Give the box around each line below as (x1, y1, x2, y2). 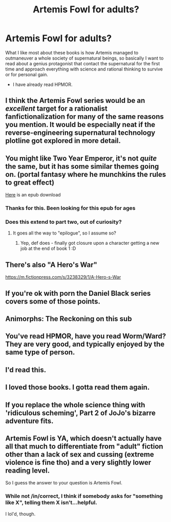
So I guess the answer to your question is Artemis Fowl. (5, 480, 123, 486)
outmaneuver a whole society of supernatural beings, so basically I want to (5, 55, 164, 61)
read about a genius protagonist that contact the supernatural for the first (5, 60, 160, 66)
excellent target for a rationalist (5, 104, 108, 113)
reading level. (5, 466, 50, 475)
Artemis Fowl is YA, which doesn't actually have (5, 434, 162, 443)
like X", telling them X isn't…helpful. (5, 499, 97, 506)
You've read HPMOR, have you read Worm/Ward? (5, 332, 166, 340)
